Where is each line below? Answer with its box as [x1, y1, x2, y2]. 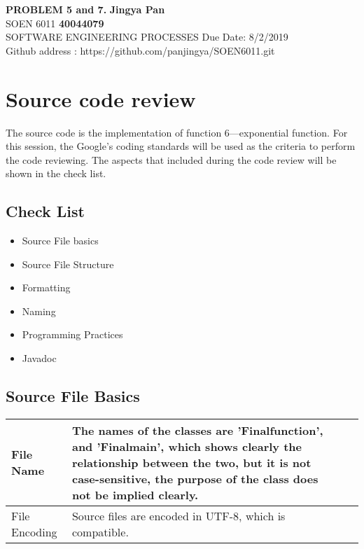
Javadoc [22, 351, 57, 366]
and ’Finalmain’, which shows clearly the [71, 438, 302, 454]
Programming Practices [22, 327, 123, 342]
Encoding [11, 523, 57, 540]
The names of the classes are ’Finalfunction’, [71, 422, 323, 438]
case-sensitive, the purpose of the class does [71, 470, 318, 487]
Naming [22, 303, 56, 318]
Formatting [22, 280, 71, 295]
